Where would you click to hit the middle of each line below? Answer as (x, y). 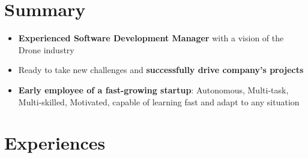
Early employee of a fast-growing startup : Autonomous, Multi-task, (153, 89)
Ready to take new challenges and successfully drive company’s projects (161, 70)
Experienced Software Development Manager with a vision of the (151, 38)
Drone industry (46, 49)
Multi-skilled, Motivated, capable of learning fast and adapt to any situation (159, 101)
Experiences (55, 143)
